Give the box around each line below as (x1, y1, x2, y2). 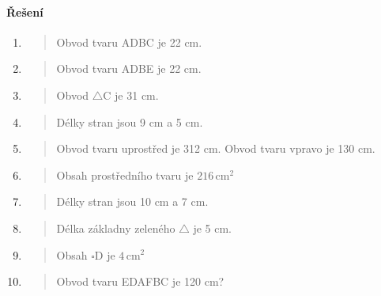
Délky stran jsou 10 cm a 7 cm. (56, 193, 209, 210)
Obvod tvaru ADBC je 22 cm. (56, 33, 202, 50)
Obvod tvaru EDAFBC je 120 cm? (56, 273, 224, 290)
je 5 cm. (193, 219, 232, 236)
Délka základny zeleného (56, 219, 175, 236)
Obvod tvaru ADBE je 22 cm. (56, 60, 202, 77)
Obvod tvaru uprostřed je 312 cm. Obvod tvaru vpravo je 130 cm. (56, 140, 375, 157)
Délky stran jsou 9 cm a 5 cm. (56, 113, 203, 130)
